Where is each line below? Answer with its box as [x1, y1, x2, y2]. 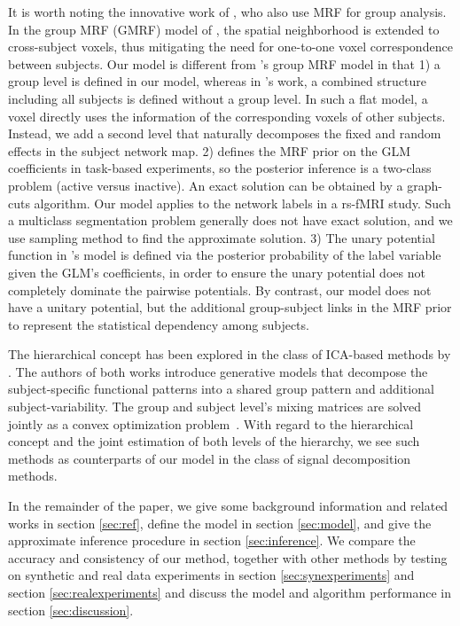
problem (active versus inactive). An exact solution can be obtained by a [8, 176, 403, 194]
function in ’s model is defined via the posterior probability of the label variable [8, 246, 441, 264]
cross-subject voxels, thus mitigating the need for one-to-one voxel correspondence [8, 37, 453, 56]
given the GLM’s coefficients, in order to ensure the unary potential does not [8, 262, 425, 281]
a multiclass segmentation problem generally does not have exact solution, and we [8, 211, 453, 230]
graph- [407, 176, 442, 194]
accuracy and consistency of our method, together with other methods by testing [8, 548, 448, 567]
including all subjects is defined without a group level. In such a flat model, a [8, 89, 428, 107]
